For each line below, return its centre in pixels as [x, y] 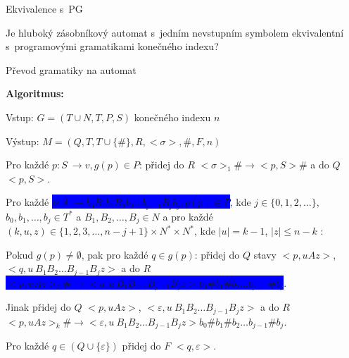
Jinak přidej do [38, 307]
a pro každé [188, 216]
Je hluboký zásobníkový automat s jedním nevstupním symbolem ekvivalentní [175, 32]
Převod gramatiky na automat [71, 69]
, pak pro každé [115, 254]
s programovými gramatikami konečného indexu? [112, 46]
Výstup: [23, 141]
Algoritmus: [35, 93]
